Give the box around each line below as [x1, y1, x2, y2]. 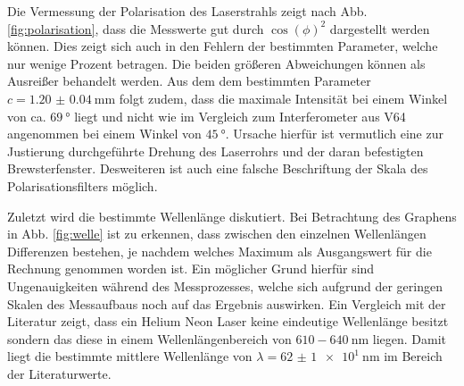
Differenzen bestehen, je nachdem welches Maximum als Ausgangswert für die [7, 241, 432, 260]
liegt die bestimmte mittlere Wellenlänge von [7, 347, 253, 365]
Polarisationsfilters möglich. [7, 176, 158, 195]
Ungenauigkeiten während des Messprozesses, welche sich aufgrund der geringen [7, 276, 443, 295]
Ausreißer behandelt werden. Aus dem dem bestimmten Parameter [7, 71, 371, 90]
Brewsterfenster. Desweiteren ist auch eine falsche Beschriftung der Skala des [7, 159, 428, 178]
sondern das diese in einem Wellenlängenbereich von [7, 329, 292, 348]
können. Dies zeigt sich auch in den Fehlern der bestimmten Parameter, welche [7, 37, 438, 55]
